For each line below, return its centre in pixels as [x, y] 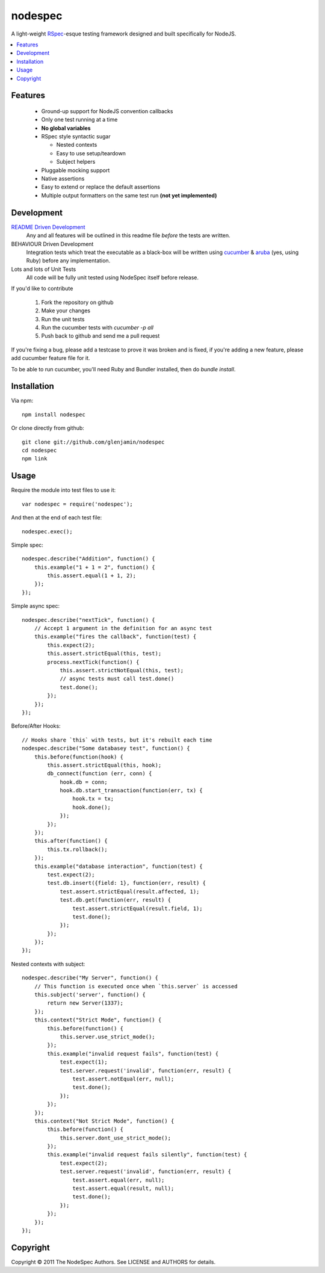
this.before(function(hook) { [79, 757]
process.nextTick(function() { [93, 662]
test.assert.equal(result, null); [123, 1188]
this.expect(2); [71, 645]
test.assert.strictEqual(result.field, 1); [138, 908]
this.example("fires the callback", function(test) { [115, 637]
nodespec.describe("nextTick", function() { [89, 620]
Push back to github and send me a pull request [101, 336]
